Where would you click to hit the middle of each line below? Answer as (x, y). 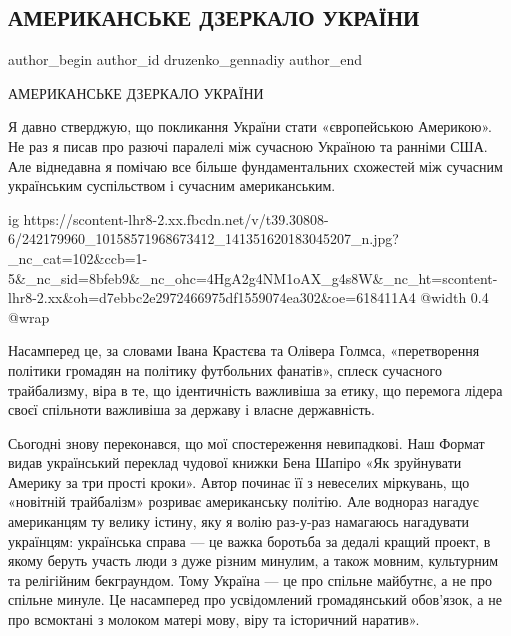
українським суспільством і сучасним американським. (172, 185)
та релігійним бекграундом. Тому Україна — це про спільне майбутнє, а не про (250, 579)
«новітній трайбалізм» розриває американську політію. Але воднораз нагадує (243, 501)
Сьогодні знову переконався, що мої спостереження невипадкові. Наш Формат (246, 442)
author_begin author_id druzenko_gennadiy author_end (185, 59)
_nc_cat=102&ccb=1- (78, 257)
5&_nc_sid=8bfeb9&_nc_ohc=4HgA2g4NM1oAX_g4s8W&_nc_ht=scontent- (253, 277)
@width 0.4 (454, 297)
